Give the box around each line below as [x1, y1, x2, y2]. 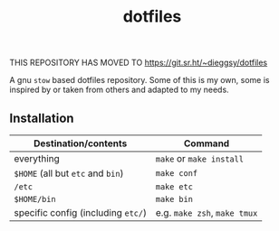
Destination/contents [33, 137, 128, 150]
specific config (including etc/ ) [14, 207, 148, 218]
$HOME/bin [14, 194, 56, 204]
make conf [155, 169, 197, 178]
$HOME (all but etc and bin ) [14, 167, 124, 180]
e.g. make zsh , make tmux [155, 207, 258, 218]
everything [14, 152, 61, 164]
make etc [155, 182, 193, 191]
